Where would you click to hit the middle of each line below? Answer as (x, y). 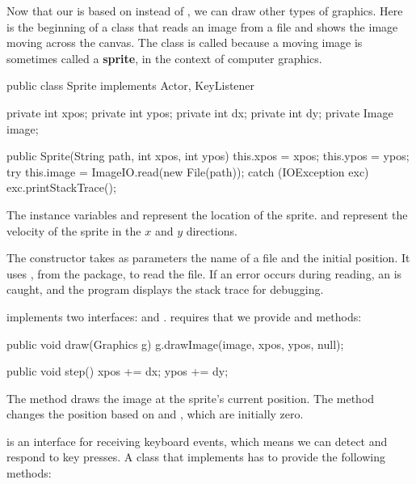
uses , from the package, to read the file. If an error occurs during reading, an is (204, 273)
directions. (212, 230)
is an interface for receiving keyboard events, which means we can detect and (197, 441)
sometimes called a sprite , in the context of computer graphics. (164, 58)
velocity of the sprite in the (74, 230)
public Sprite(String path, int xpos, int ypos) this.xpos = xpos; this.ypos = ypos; (208, 156)
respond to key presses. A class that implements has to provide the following (196, 457)
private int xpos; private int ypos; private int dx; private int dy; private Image (200, 112)
